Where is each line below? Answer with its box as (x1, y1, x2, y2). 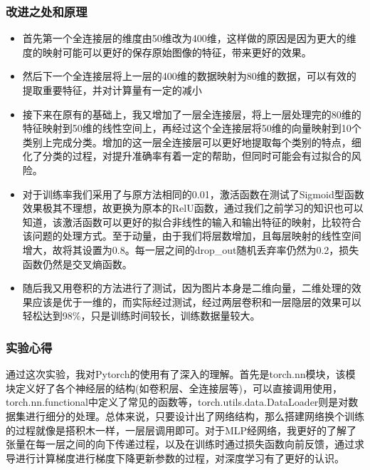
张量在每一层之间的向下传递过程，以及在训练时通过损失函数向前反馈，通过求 (6, 436, 364, 451)
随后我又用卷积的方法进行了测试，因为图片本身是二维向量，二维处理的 (22, 280, 351, 295)
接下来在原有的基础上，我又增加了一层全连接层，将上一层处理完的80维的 (22, 106, 361, 121)
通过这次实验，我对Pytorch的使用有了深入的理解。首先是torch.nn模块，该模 (6, 367, 356, 382)
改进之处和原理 (6, 2, 88, 20)
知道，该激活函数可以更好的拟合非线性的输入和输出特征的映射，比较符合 (22, 214, 361, 229)
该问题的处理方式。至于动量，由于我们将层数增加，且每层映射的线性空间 (22, 228, 361, 243)
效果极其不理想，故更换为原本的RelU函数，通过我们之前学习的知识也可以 (22, 200, 364, 215)
